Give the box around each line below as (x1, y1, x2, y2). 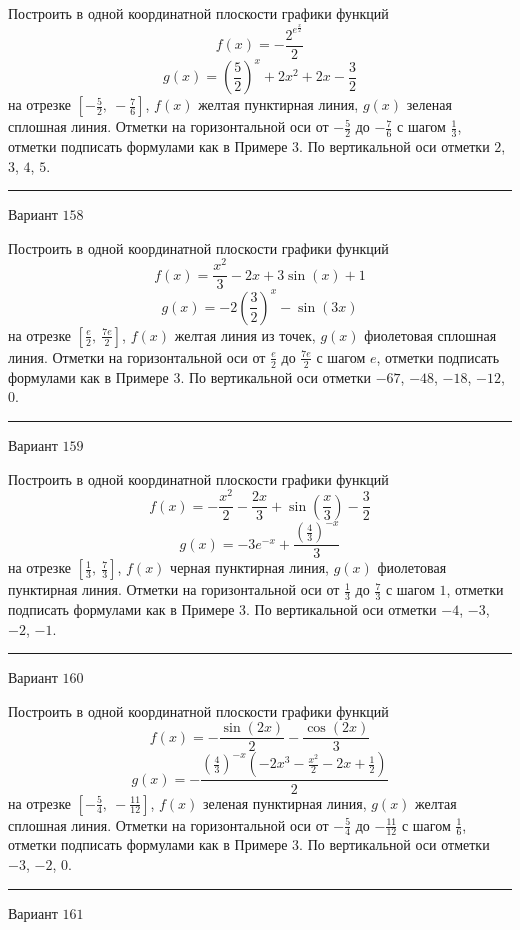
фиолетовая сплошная (364, 324, 497, 345)
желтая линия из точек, (174, 324, 316, 345)
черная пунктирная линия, (170, 557, 329, 578)
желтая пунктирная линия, (198, 94, 359, 115)
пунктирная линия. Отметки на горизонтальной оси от (8, 579, 340, 600)
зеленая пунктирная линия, (203, 792, 367, 813)
